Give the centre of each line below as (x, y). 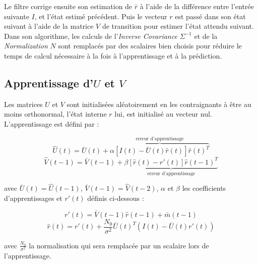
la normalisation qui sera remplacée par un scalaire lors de (119, 245)
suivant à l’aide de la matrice (49, 26)
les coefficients (204, 188)
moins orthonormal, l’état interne (55, 114)
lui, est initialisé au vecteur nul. (163, 114)
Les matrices (23, 104)
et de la (206, 36)
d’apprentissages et (33, 198)
